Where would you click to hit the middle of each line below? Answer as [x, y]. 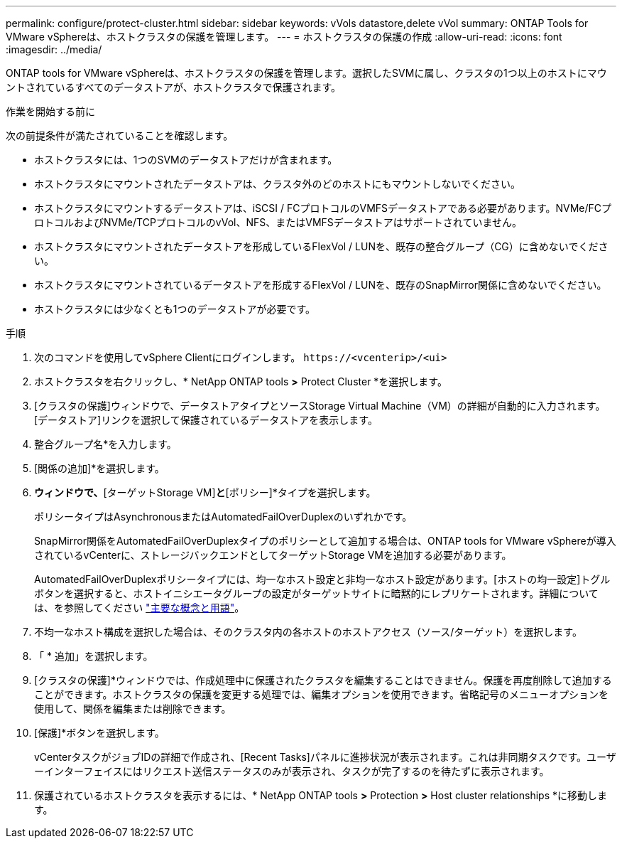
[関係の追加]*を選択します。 [99, 468]
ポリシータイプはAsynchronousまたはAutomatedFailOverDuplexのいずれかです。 [223, 517]
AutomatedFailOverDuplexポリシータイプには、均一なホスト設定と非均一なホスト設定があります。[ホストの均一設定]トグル [322, 579]
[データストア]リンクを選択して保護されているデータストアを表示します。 [206, 420]
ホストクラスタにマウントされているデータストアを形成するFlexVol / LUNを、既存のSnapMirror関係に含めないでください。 [321, 285]
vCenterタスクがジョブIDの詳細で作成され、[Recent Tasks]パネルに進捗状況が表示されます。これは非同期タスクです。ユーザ [325, 757]
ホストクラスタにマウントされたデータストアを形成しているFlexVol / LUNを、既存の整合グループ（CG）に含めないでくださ [321, 246]
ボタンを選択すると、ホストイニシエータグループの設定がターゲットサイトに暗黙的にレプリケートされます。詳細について [316, 593]
